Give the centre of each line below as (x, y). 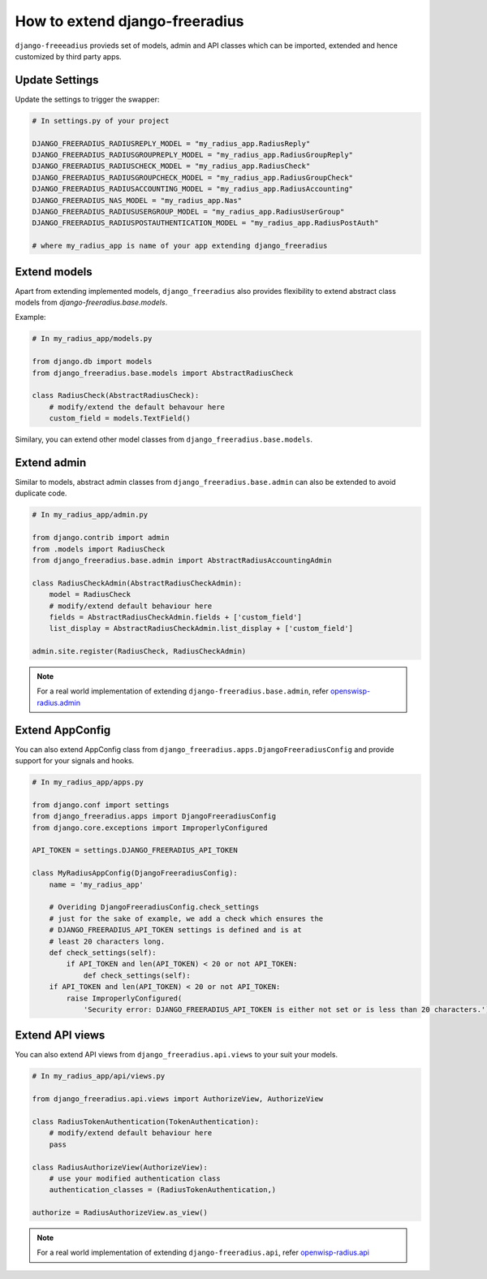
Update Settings (57, 80)
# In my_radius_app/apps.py (88, 782)
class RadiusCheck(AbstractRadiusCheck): (116, 395)
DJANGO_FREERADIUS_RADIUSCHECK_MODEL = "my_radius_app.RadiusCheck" (171, 166)
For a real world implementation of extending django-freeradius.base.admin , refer (183, 691)
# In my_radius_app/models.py (92, 339)
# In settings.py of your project (101, 121)
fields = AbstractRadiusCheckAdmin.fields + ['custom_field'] (175, 617)
